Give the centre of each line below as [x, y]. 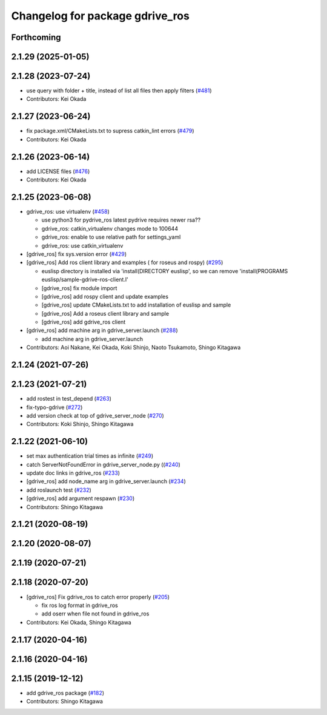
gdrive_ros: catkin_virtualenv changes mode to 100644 [110, 228]
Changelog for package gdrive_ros [101, 16]
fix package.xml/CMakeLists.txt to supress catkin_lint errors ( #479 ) [110, 131]
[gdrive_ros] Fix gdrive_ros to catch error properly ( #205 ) [98, 597]
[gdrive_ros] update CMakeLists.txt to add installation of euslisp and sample [136, 305]
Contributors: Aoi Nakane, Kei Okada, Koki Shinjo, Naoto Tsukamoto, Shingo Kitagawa [134, 347]
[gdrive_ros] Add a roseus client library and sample [105, 313]
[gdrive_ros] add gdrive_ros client [84, 322]
